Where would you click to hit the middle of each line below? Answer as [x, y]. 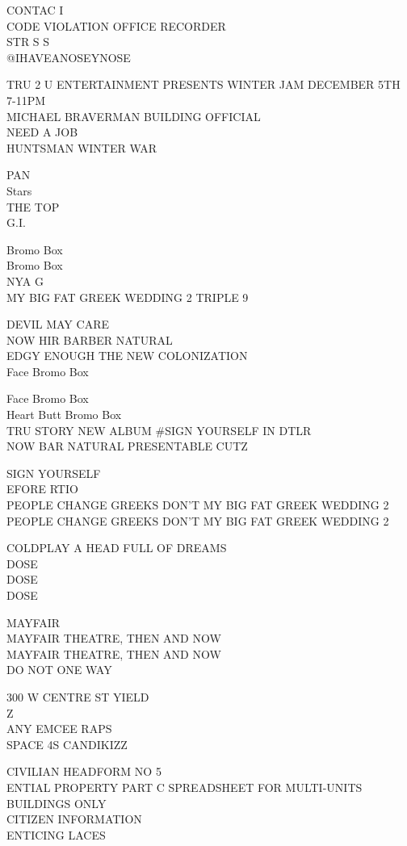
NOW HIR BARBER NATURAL [90, 339]
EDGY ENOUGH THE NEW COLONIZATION [127, 356]
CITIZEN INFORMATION [74, 819]
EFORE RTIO [42, 489]
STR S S [28, 42]
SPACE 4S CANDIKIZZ [67, 744]
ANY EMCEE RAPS [59, 729]
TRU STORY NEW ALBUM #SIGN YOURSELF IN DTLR [159, 430]
